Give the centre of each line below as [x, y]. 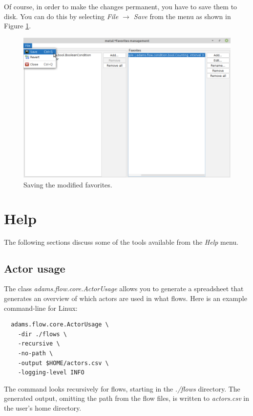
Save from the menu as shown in [182, 16]
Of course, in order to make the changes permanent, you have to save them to [121, 6]
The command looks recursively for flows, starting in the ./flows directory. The [122, 388]
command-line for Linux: [41, 308]
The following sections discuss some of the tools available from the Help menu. [121, 242]
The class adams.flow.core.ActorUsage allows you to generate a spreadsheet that [124, 289]
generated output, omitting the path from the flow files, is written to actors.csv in [127, 398]
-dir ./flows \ [42, 334]
